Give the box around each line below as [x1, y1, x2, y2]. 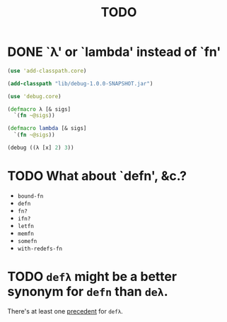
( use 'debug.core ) [7, 93, 62, 100]
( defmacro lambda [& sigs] [7, 125, 87, 132]
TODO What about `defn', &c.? [7, 168, 187, 184]
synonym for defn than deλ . [7, 284, 168, 300]
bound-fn [17, 192, 44, 200]
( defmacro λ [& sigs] [7, 105, 71, 113]
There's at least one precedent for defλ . [7, 306, 124, 315]
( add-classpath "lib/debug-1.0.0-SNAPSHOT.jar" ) [7, 80, 153, 87]
